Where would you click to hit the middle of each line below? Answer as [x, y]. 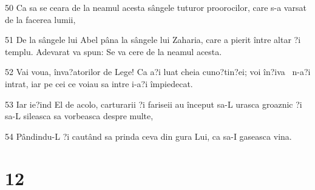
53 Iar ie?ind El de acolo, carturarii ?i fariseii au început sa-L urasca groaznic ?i [154, 104]
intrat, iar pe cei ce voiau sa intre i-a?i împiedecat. [99, 83]
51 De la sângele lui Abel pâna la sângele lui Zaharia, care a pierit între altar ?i [153, 40]
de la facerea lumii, [40, 19]
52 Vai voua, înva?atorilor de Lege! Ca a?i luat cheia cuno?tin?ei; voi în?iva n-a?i [158, 72]
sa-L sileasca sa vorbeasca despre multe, [79, 116]
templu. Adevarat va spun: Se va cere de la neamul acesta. [113, 51]
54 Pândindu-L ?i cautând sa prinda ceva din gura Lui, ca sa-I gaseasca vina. [148, 136]
